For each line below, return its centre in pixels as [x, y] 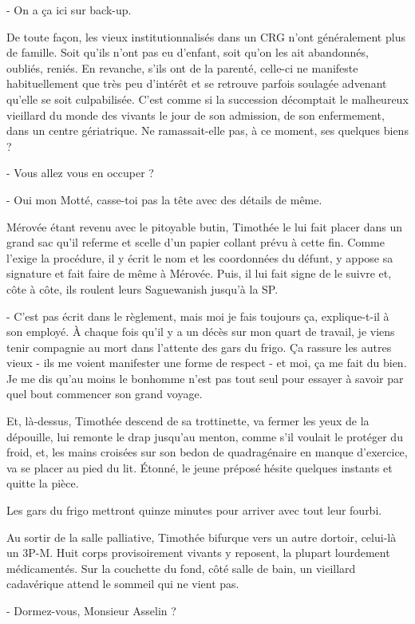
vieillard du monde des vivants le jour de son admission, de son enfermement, [196, 115]
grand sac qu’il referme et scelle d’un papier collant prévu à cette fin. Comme [196, 242]
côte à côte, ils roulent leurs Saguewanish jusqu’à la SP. [142, 288]
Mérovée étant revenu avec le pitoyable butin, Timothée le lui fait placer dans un [205, 226]
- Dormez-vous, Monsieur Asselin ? [91, 610]
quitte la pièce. [43, 483]
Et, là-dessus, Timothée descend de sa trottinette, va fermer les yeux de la [188, 421]
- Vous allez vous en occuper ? [80, 173]
